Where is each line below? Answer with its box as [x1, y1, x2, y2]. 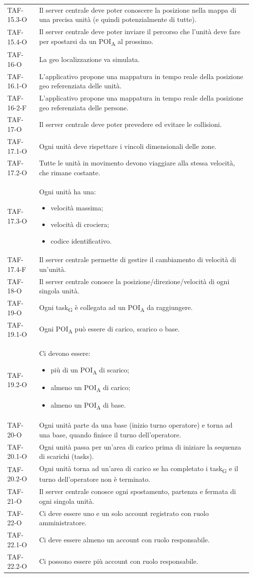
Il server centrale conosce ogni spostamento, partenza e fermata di [39, 486, 236, 496]
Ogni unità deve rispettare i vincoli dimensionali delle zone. [39, 141, 217, 151]
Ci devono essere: [39, 348, 90, 358]
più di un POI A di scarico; [51, 364, 129, 376]
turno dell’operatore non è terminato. [39, 474, 150, 484]
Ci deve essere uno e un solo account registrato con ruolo [39, 508, 209, 518]
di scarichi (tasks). [39, 451, 94, 461]
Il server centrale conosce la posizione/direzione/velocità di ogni [39, 276, 230, 286]
